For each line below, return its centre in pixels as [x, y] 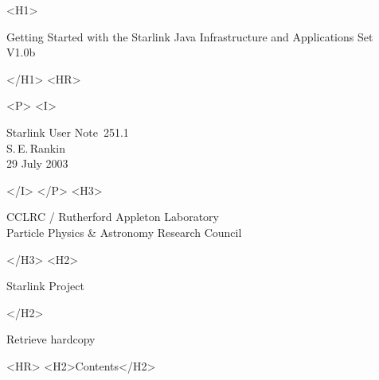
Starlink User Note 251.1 [68, 132]
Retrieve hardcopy [51, 339]
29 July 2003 [37, 163]
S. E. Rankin [36, 147]
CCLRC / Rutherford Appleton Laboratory [113, 217]
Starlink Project [45, 286]
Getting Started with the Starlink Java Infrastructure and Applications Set [190, 36]
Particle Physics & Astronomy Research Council [124, 232]
